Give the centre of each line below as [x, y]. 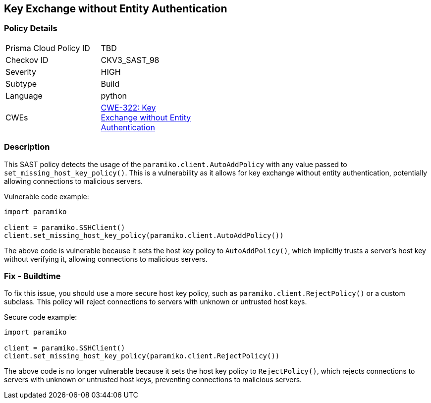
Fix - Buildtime [32, 276]
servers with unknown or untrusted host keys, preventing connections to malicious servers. [153, 380]
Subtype [21, 84]
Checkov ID [27, 60]
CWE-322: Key [128, 107]
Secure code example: [41, 317]
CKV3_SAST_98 [130, 60]
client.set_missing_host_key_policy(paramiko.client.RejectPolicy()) [142, 356]
